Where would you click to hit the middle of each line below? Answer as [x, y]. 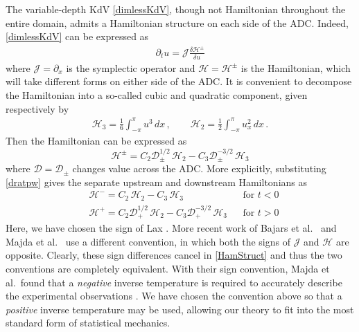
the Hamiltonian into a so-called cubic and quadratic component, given [157, 94]
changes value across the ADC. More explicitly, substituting [199, 168]
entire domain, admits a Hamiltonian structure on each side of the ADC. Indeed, [177, 22]
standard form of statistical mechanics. [88, 323]
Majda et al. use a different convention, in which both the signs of [148, 241]
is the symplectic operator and [131, 67]
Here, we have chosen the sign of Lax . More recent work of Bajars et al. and [171, 228]
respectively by [37, 108]
